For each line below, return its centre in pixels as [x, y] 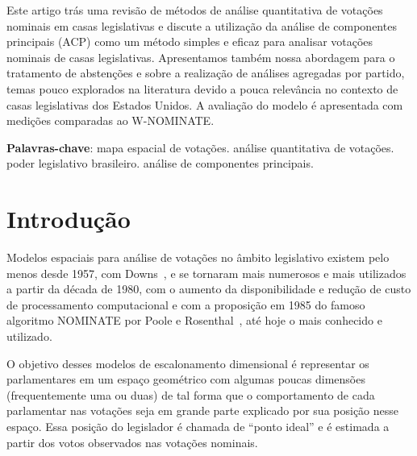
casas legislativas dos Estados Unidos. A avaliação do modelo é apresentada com [205, 104]
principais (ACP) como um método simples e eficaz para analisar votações [190, 41]
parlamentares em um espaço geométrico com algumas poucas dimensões [186, 379]
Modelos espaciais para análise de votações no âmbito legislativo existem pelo [198, 257]
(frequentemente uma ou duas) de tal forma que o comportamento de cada [191, 394]
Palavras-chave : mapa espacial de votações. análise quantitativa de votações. [200, 147]
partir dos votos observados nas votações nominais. [132, 442]
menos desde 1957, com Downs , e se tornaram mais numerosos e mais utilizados [206, 273]
